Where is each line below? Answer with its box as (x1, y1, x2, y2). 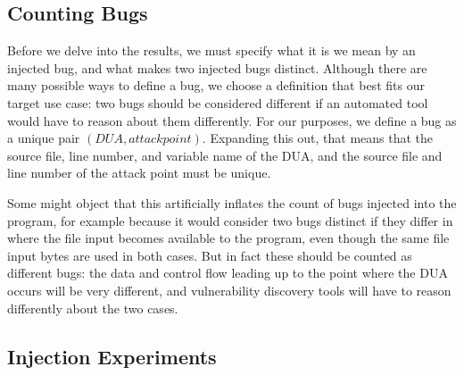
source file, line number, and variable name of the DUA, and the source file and (7, 146, 443, 164)
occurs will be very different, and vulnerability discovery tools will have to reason (7, 280, 452, 299)
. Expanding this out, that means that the (202, 129, 434, 147)
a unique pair (7, 129, 80, 147)
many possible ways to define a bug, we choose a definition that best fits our (7, 76, 425, 95)
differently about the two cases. (7, 298, 178, 317)
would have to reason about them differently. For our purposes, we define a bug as (7, 111, 457, 129)
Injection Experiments (7, 342, 217, 370)
